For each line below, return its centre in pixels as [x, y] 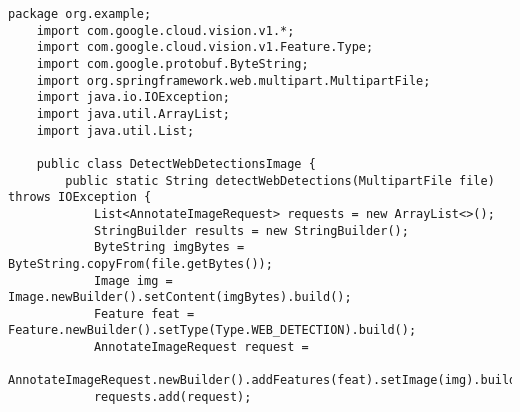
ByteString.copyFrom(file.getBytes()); [140, 263]
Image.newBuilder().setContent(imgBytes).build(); [180, 297]
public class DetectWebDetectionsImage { [176, 163]
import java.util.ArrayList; [133, 113]
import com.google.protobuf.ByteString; [172, 63]
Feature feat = [144, 313]
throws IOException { [80, 197]
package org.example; [80, 14]
